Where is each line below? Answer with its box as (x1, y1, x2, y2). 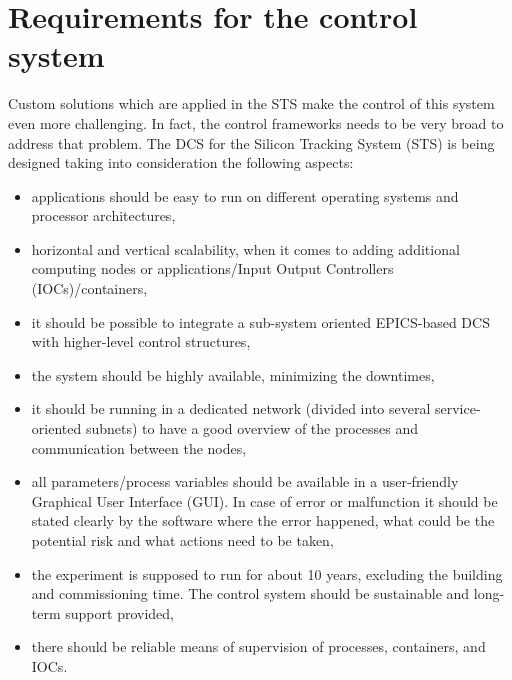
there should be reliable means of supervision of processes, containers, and (31, 636, 486, 657)
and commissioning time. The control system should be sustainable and (31, 583, 470, 604)
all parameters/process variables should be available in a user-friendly (31, 471, 459, 492)
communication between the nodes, (31, 437, 247, 458)
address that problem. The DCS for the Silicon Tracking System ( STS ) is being (8, 132, 495, 153)
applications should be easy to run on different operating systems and (31, 185, 459, 206)
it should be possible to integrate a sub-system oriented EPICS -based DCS (31, 311, 490, 332)
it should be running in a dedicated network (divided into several (31, 398, 431, 419)
